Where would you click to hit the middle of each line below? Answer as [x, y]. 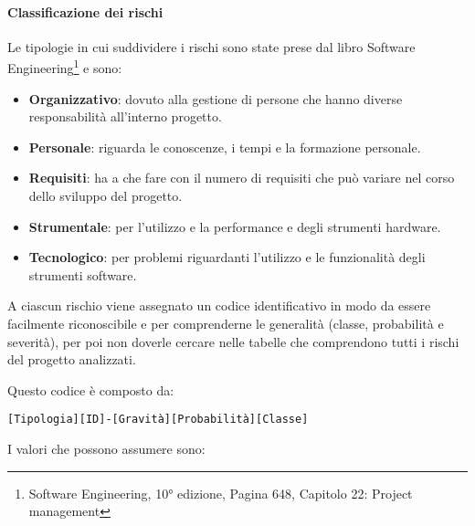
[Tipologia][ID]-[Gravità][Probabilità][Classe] [158, 420]
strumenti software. [83, 274]
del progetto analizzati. [72, 359]
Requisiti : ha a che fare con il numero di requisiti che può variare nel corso [242, 178]
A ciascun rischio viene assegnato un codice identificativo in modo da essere [219, 305]
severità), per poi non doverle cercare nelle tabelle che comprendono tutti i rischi [233, 341]
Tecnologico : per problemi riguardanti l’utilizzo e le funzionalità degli [227, 257]
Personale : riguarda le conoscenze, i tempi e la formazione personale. [225, 147]
